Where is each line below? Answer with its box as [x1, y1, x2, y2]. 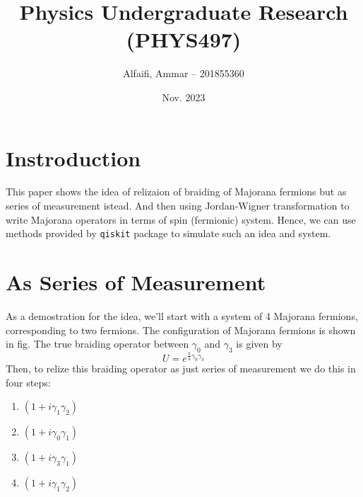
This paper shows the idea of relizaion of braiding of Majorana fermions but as [6, 184, 347, 199]
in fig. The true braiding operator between [6, 336, 189, 351]
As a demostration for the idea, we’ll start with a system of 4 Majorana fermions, [6, 309, 358, 323]
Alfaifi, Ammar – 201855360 [123, 66, 244, 81]
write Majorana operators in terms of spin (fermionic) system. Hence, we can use [6, 212, 356, 227]
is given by [236, 336, 282, 351]
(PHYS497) [126, 25, 242, 54]
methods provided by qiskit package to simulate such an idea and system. [6, 226, 331, 241]
